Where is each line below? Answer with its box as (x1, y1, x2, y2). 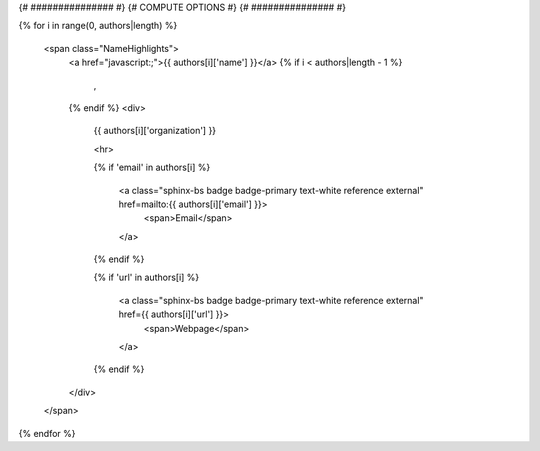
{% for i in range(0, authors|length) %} (18, 20, 178, 32)
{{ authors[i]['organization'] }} (93, 125, 217, 137)
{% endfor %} (18, 427, 76, 439)
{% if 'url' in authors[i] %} (93, 271, 200, 284)
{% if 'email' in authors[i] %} (93, 161, 211, 174)
